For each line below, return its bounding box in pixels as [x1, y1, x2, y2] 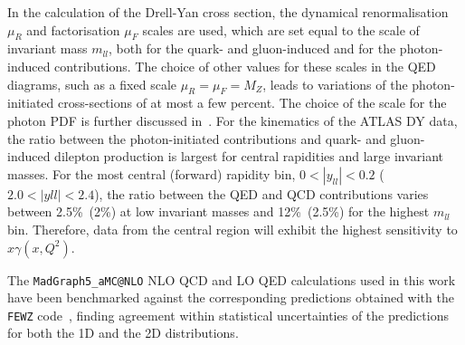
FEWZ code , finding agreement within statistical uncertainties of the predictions [7, 305, 449, 324]
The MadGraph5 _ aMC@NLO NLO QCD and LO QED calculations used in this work [7, 270, 456, 289]
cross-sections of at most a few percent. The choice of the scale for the [58, 93, 447, 112]
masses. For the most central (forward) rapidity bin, [7, 164, 296, 183]
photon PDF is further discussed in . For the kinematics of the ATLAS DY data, [7, 110, 458, 129]
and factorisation [26, 20, 120, 39]
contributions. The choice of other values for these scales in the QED [54, 56, 436, 75]
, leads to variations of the [262, 74, 408, 93]
